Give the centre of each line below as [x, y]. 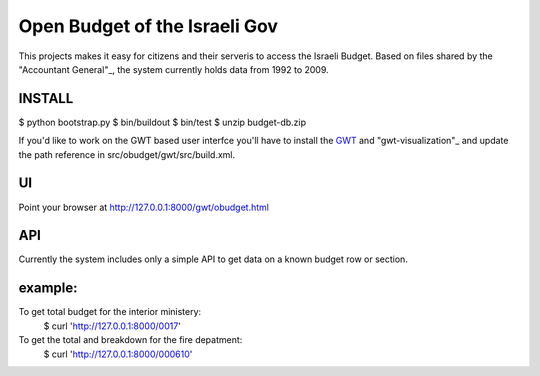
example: [48, 288]
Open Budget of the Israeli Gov [148, 26]
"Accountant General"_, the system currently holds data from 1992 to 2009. [173, 69]
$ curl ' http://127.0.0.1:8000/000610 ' [118, 354]
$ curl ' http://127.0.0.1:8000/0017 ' [112, 326]
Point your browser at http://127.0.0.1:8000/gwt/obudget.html [144, 207]
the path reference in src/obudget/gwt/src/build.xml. [126, 154]
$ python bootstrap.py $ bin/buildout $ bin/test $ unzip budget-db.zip [162, 122]
